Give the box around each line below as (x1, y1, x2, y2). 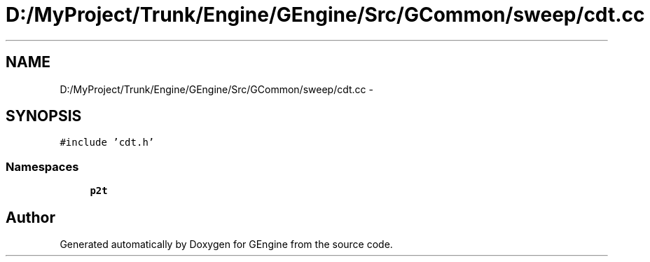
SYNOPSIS (6, 107, 82, 125)
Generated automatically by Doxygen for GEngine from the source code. (60, 238, 393, 251)
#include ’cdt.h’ (60, 137, 155, 149)
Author (6, 208, 55, 226)
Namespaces (6, 159, 79, 174)
